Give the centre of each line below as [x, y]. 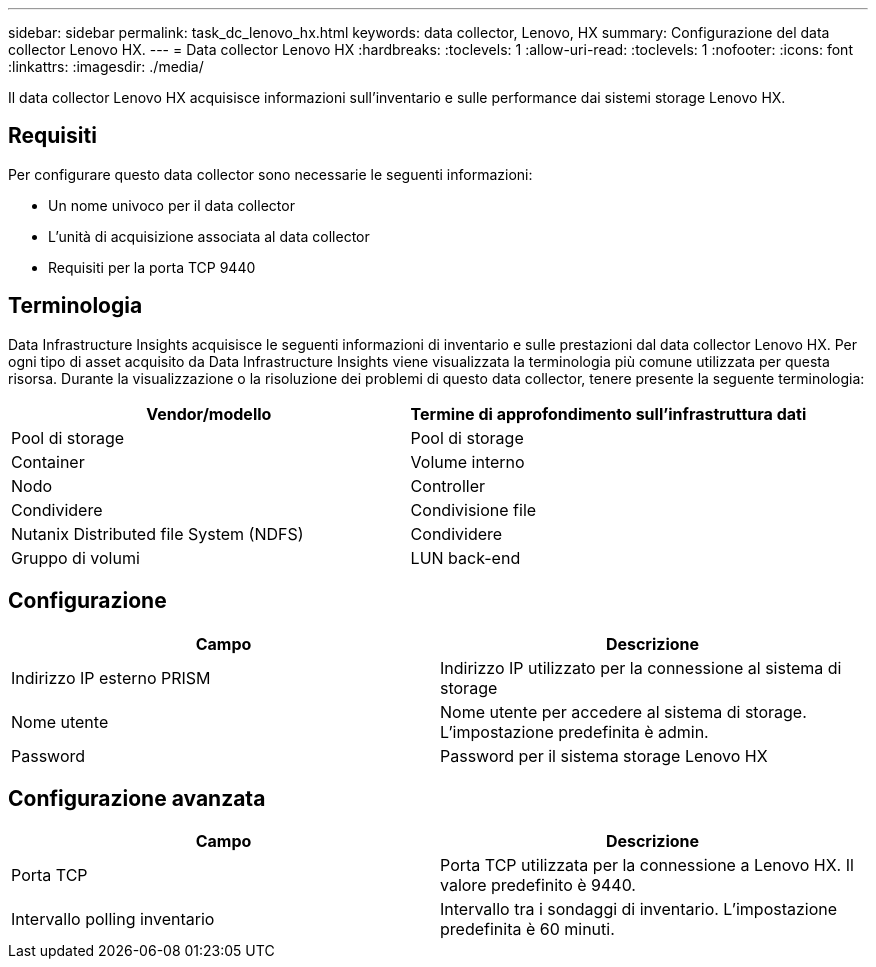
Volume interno [467, 461]
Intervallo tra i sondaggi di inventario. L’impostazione [639, 909]
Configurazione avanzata [137, 798]
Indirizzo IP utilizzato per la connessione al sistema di [641, 667]
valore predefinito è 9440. [538, 885]
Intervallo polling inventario [113, 919]
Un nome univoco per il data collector [171, 205]
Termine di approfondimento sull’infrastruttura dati [608, 413]
